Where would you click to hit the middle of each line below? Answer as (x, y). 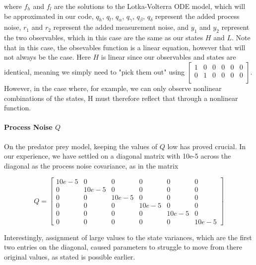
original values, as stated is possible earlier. (70, 256)
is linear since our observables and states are (168, 57)
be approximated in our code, (49, 16)
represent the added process (197, 16)
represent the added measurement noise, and (121, 27)
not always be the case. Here (47, 57)
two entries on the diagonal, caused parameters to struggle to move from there (123, 247)
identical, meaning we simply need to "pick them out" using (95, 71)
